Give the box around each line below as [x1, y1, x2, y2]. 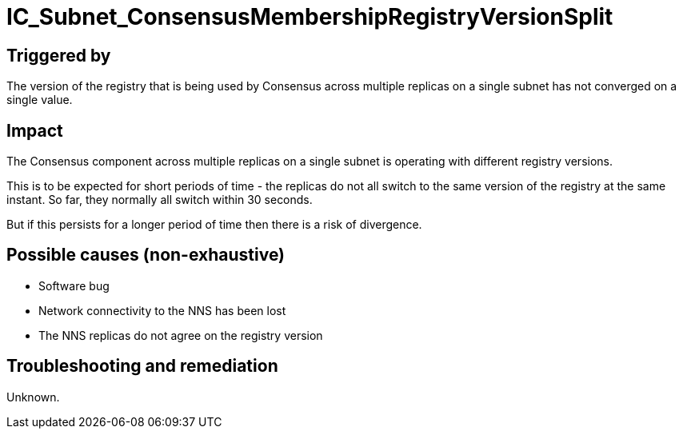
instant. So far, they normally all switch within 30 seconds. [6, 193, 313, 207]
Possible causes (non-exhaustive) [6, 245, 286, 265]
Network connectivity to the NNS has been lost [38, 303, 286, 317]
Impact [6, 120, 63, 141]
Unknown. [6, 389, 60, 404]
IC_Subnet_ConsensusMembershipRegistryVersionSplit [6, 3, 613, 30]
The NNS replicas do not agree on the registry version [38, 328, 323, 342]
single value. [6, 93, 73, 107]
